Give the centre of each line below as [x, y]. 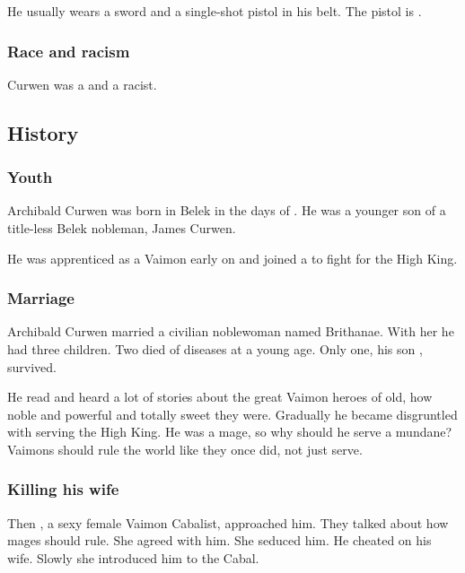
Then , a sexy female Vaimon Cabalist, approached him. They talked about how [228, 522]
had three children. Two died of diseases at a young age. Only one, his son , [215, 349]
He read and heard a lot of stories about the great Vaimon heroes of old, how [220, 397]
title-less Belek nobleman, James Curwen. [122, 228]
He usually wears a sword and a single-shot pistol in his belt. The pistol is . [215, 11]
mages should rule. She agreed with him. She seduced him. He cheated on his [219, 540]
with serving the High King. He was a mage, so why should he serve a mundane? [230, 432]
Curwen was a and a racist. [82, 84]
